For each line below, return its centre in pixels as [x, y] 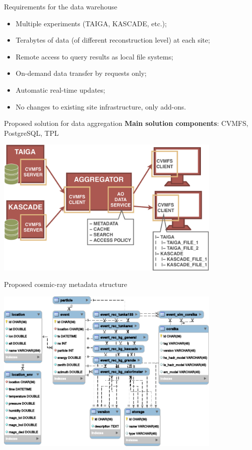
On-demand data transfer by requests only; [81, 73]
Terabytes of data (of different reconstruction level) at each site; [113, 40]
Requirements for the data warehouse [61, 6]
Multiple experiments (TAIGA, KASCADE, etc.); [91, 23]
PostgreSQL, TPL [31, 133]
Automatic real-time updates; [60, 89]
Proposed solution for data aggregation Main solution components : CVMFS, [126, 123]
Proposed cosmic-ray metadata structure [66, 284]
